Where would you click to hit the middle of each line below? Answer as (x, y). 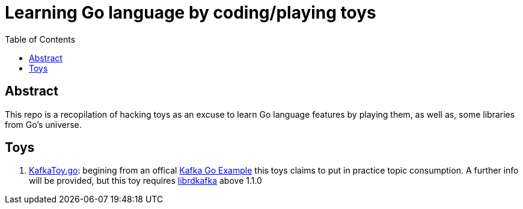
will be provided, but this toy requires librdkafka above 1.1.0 (145, 181)
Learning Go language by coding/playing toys (191, 13)
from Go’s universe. (43, 124)
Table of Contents (40, 39)
